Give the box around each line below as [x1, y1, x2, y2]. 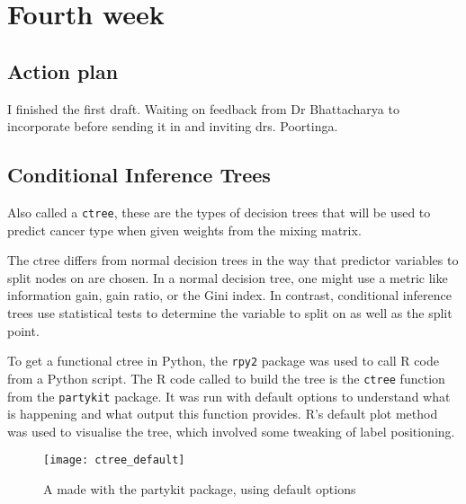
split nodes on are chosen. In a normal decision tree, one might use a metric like [7, 268, 448, 287]
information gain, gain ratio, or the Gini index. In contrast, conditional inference [7, 286, 452, 305]
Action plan [7, 57, 119, 84]
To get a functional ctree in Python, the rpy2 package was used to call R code [7, 351, 439, 370]
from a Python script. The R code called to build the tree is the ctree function [7, 368, 445, 387]
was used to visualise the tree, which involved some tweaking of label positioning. [7, 421, 455, 440]
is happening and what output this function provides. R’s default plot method [7, 404, 438, 423]
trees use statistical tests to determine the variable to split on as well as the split [7, 304, 453, 322]
